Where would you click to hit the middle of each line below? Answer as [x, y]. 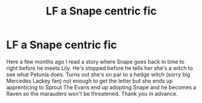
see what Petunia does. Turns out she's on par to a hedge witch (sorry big [98, 74]
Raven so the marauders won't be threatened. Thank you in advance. [92, 93]
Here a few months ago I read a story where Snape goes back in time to [96, 61]
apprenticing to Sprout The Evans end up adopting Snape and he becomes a [101, 87]
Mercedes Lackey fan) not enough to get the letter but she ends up [90, 81]
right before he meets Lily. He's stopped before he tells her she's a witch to [99, 68]
